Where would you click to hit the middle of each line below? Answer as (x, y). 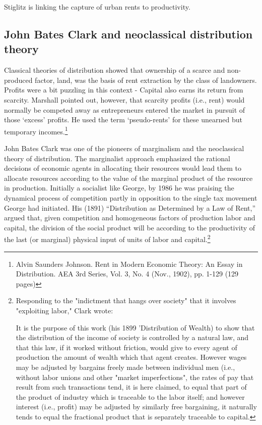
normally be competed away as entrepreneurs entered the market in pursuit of (125, 109)
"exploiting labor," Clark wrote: (64, 310)
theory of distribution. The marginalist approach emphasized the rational (117, 158)
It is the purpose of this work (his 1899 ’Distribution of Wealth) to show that (135, 327)
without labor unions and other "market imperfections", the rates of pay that (135, 377)
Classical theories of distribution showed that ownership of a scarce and (115, 70)
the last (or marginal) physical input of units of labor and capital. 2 (107, 238)
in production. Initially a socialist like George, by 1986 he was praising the (119, 188)
